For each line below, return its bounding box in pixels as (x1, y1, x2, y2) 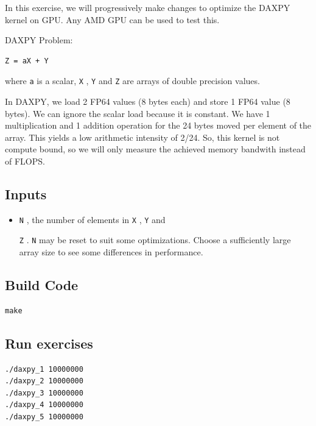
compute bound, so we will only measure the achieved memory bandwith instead (5, 143, 306, 155)
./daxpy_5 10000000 (5, 413, 83, 422)
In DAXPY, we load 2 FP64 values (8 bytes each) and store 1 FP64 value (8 (5, 95, 290, 108)
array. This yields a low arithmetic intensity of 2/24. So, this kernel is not (5, 130, 280, 143)
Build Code (5, 275, 79, 294)
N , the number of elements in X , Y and (19, 213, 166, 225)
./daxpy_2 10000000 (5, 377, 83, 386)
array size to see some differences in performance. (19, 246, 203, 258)
